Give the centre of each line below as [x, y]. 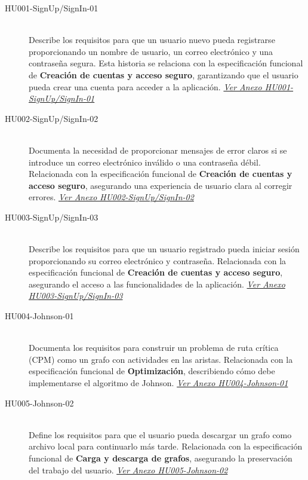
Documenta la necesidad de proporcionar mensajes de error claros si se [158, 150]
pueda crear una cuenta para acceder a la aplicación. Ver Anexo [145, 86]
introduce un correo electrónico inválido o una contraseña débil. [145, 162]
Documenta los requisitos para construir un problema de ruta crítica [154, 348]
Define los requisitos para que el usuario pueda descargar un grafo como [160, 434]
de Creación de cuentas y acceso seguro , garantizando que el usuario [164, 74]
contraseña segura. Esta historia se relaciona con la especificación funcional [166, 63]
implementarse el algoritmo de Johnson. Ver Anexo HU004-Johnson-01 [158, 383]
